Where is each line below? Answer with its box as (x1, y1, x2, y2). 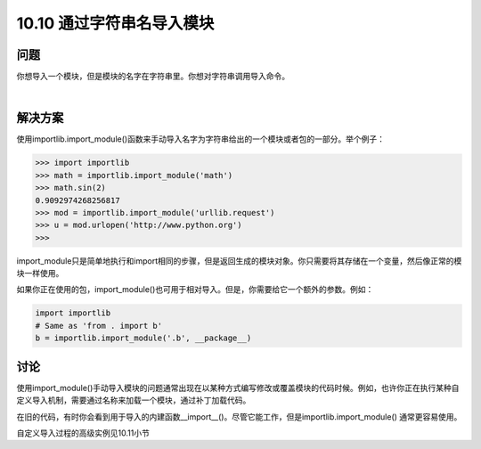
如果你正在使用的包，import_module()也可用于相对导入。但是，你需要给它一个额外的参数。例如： (16, 284, 374, 295)
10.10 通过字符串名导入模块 (16, 13, 215, 33)
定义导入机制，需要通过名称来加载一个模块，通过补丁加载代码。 (16, 395, 251, 405)
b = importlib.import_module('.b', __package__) (35, 333, 252, 343)
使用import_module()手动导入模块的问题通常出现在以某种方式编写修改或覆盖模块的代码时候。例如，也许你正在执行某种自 (16, 382, 460, 393)
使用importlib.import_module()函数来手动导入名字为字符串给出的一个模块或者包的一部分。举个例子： (16, 134, 385, 144)
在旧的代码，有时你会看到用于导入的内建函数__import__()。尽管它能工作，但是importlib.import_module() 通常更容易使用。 (16, 411, 462, 422)
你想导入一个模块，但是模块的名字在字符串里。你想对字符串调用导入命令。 (16, 71, 289, 82)
